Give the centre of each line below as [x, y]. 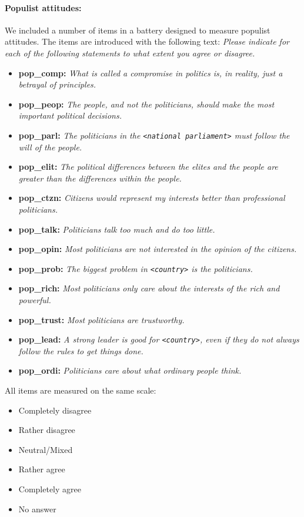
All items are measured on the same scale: [81, 390]
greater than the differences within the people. [100, 178]
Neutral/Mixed [46, 449]
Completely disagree [55, 410]
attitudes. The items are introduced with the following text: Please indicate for [147, 41]
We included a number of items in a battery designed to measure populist [138, 30]
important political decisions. [70, 115]
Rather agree [42, 469]
